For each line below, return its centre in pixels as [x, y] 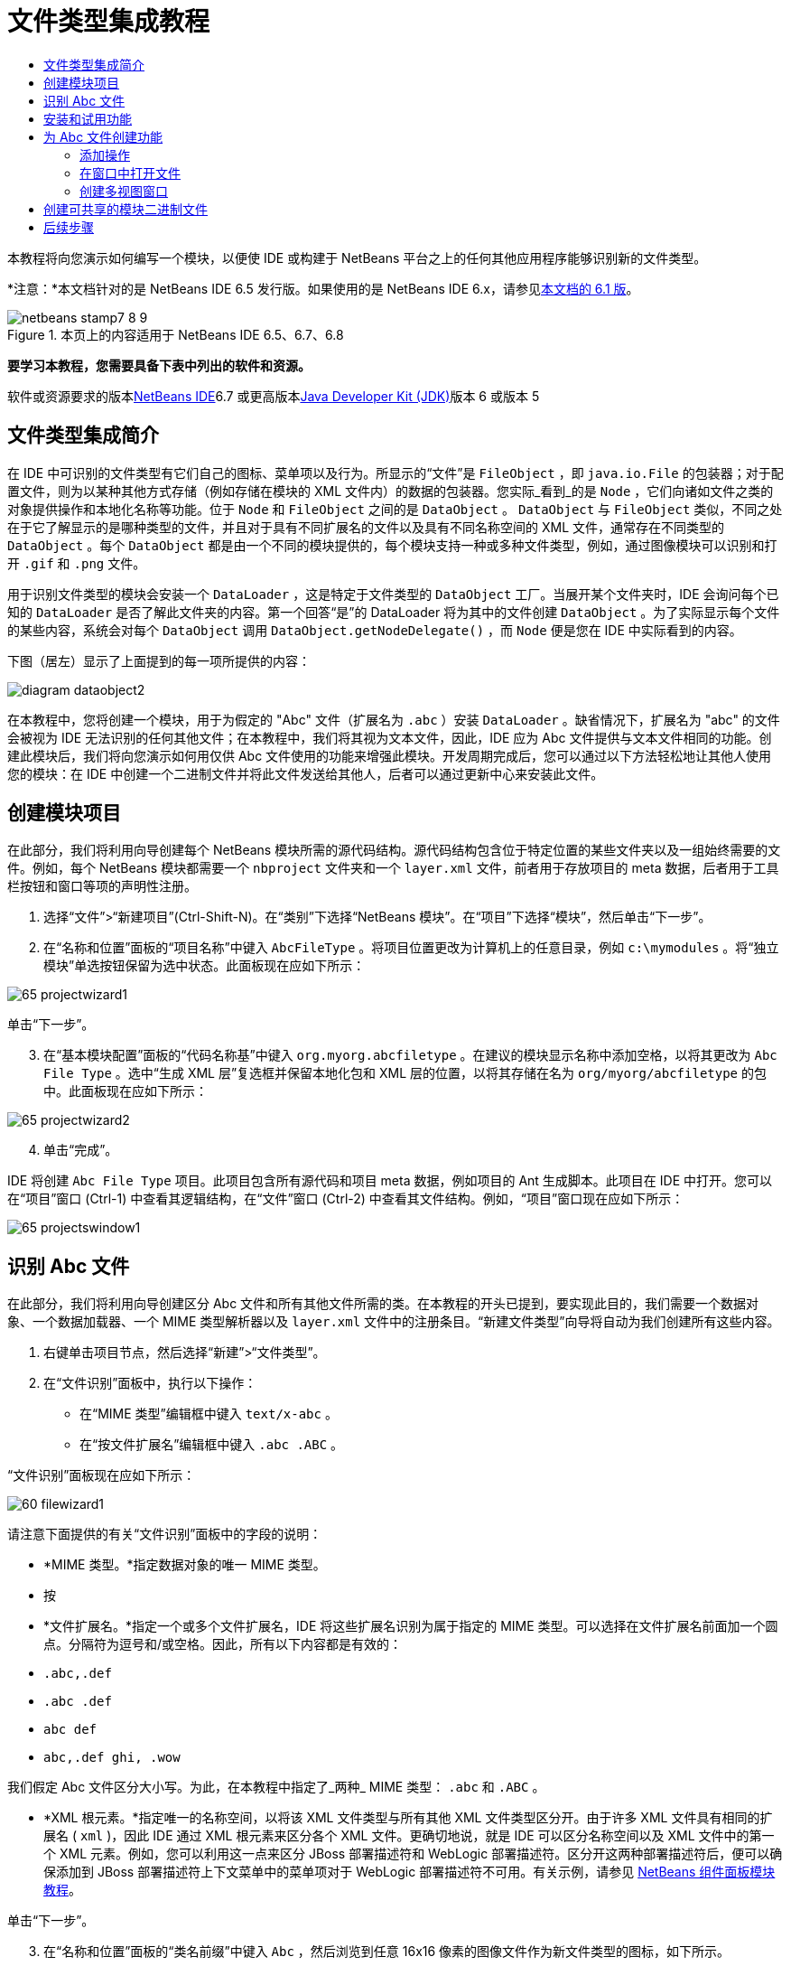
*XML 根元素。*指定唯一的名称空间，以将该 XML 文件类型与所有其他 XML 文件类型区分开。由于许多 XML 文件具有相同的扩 [408, 1818]
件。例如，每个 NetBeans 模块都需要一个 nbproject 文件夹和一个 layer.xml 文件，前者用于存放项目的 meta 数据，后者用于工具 [393, 868]
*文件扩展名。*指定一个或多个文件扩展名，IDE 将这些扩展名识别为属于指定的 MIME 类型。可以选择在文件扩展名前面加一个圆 [411, 1626]
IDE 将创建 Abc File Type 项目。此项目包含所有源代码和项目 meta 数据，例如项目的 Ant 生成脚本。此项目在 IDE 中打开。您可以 [390, 1181]
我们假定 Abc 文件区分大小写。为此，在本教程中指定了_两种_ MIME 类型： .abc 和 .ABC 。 [276, 1787]
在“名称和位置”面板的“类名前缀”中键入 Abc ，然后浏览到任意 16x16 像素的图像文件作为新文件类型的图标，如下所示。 [387, 1952]
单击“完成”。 [81, 1150]
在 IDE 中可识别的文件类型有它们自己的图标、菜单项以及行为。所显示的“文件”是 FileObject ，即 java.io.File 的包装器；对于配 [395, 473]
